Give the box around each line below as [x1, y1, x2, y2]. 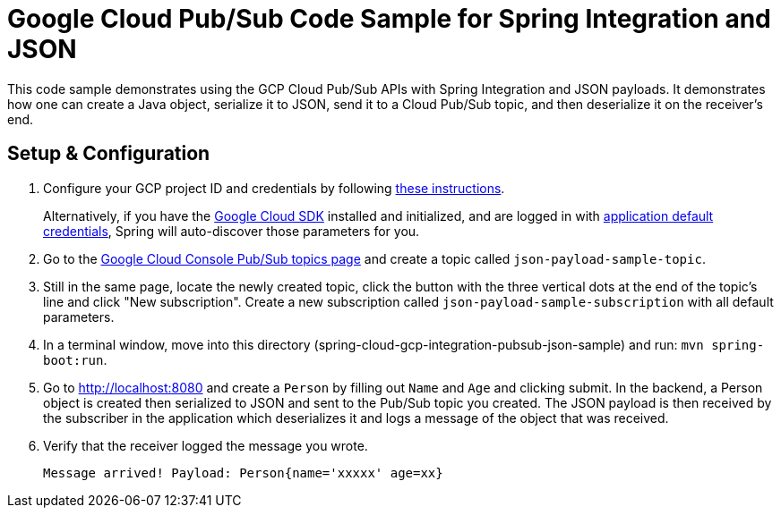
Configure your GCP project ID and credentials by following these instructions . [43, 180, 505, 196]
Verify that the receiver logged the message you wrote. [43, 437, 368, 453]
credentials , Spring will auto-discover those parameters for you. [43, 223, 420, 239]
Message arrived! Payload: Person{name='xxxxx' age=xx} [43, 465, 443, 480]
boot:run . [43, 351, 107, 367]
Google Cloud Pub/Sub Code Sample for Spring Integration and [7, 4, 771, 34]
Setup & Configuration [7, 142, 210, 165]
